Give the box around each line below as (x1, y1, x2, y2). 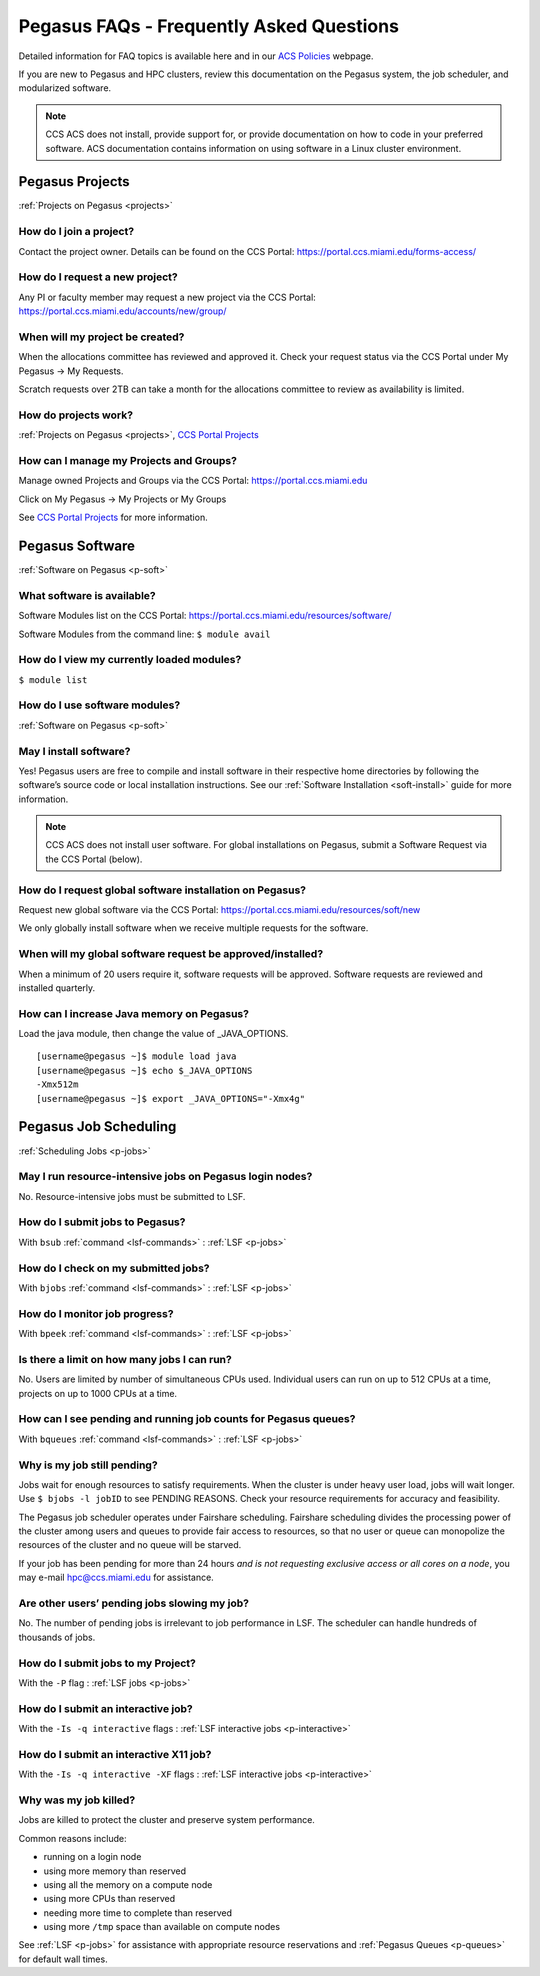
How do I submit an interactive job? (18, 1701, 194, 1715)
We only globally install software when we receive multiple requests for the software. (18, 922, 369, 934)
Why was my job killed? (18, 1793, 136, 1807)
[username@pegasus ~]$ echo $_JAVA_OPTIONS (36, 1065, 253, 1076)
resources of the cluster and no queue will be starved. (18, 1539, 242, 1551)
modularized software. (18, 82, 112, 94)
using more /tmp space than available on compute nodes (43, 1921, 280, 1933)
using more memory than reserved (43, 1865, 187, 1877)
